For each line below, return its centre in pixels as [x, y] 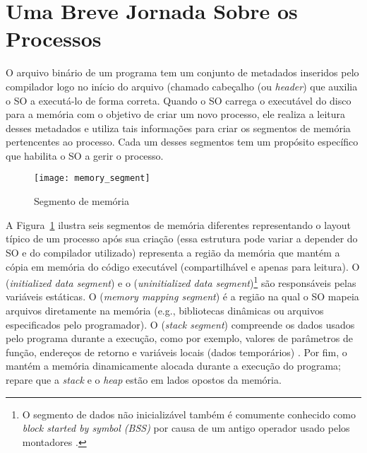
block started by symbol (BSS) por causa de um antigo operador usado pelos [186, 428]
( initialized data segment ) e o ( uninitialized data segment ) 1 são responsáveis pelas [181, 282]
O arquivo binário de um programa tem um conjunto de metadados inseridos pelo [182, 72]
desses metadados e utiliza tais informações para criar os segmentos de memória [178, 128]
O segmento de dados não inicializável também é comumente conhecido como [189, 414]
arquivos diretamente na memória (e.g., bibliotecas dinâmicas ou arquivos [165, 310]
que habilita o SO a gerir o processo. [85, 155]
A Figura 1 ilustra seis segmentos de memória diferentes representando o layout [178, 224]
